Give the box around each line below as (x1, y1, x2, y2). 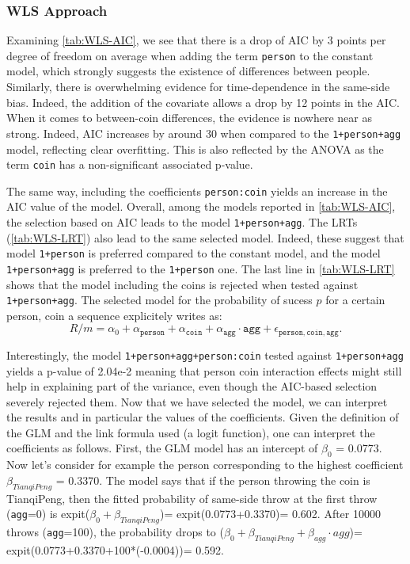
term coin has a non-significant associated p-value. (6, 156, 253, 173)
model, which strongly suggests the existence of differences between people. (6, 63, 370, 79)
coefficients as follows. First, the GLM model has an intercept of (6, 440, 318, 456)
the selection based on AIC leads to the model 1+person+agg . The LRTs (6, 214, 358, 230)
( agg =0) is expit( (6, 505, 90, 522)
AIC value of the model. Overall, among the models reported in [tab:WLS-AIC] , (6, 198, 396, 215)
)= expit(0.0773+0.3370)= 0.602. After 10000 (160, 505, 381, 522)
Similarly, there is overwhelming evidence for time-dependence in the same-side (6, 78, 390, 95)
